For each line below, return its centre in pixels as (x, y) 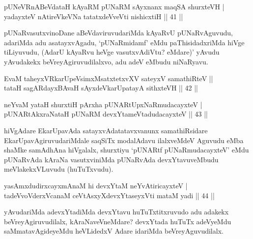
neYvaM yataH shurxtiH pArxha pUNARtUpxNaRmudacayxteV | (103, 104)
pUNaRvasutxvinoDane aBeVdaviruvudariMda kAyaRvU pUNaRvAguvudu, (118, 33)
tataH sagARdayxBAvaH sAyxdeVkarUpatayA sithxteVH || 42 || (101, 88)
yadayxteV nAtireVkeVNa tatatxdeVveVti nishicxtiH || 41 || (94, 16)
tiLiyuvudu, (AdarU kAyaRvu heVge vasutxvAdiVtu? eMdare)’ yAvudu (112, 52)
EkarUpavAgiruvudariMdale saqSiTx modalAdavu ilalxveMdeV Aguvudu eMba (124, 140)
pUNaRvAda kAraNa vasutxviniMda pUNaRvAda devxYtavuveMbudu (111, 159)
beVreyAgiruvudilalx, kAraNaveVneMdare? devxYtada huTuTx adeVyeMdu (118, 221)
